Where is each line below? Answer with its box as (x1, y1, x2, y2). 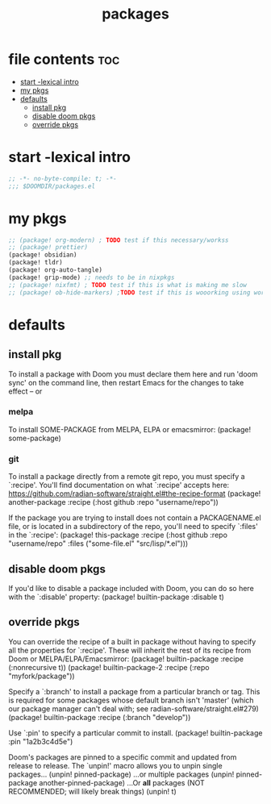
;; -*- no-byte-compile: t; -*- (8, 174, 117, 182)
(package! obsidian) (8, 251, 78, 259)
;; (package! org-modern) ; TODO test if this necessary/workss (8, 235, 229, 244)
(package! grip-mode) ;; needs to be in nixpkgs (8, 273, 175, 281)
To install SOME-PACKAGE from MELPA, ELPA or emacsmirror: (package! (8, 424, 252, 434)
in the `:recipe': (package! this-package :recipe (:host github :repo (8, 530, 228, 540)
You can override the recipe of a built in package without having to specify (8, 636, 256, 646)
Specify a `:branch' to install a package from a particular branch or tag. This (8, 686, 261, 696)
